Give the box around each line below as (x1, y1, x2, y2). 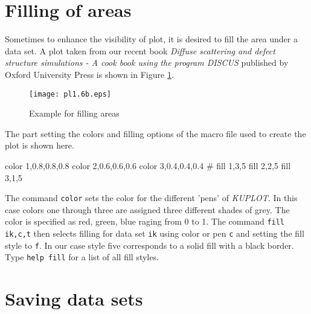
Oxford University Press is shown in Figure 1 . (5, 68, 174, 80)
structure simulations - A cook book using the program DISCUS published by (5, 56, 289, 69)
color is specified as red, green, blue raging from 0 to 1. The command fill (5, 215, 285, 228)
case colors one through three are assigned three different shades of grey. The (5, 203, 290, 216)
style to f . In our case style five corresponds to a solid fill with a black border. (5, 239, 294, 251)
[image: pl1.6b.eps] (29, 89, 112, 98)
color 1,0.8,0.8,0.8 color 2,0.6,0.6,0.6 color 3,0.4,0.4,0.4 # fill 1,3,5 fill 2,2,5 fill (5, 159, 291, 171)
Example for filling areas (29, 107, 120, 120)
